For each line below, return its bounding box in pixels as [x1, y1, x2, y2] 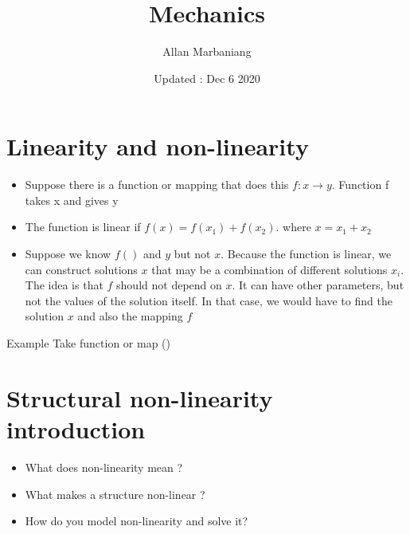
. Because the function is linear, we [221, 245, 392, 262]
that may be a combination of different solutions [151, 261, 388, 277]
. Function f [331, 176, 389, 193]
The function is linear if [25, 218, 141, 235]
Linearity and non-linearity [6, 130, 309, 163]
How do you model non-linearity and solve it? [25, 512, 248, 529]
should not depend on [116, 277, 222, 293]
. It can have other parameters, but [232, 277, 404, 293]
